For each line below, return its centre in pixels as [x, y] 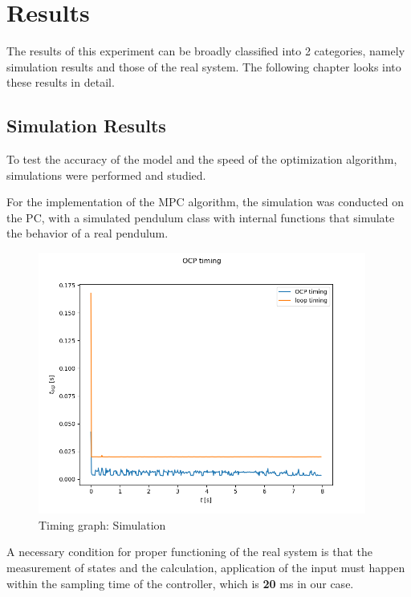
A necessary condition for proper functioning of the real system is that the [189, 552]
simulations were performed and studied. [106, 175]
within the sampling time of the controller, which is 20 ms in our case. [180, 583]
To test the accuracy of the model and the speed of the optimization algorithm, [202, 159]
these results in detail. [61, 82]
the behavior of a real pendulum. [87, 233]
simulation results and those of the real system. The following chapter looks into [204, 66]
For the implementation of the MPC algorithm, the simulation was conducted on [205, 202]
